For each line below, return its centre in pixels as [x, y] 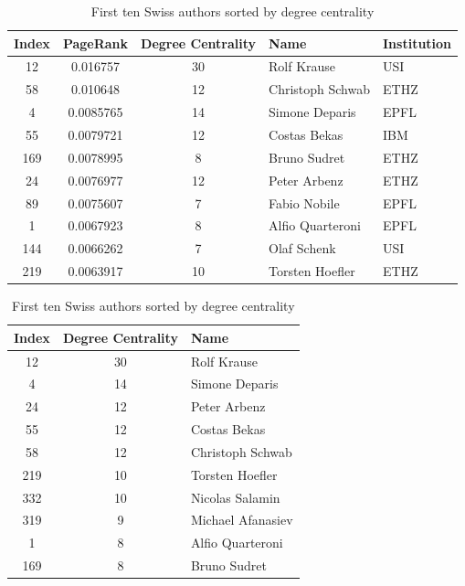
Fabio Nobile [304, 202]
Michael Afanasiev [242, 520]
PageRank [95, 43]
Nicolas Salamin [235, 497]
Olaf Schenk [302, 248]
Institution [417, 43]
